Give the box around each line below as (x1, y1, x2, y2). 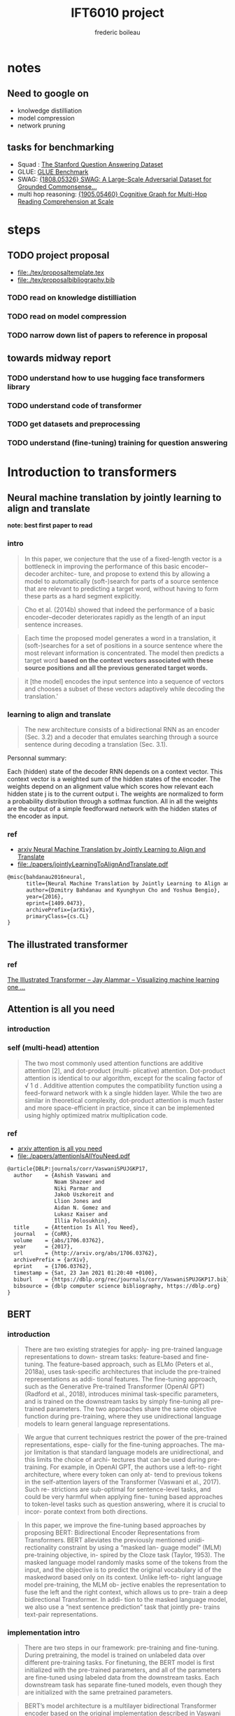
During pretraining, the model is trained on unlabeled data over (24, 1651, 206, 1659)
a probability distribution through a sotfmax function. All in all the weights (7, 797, 218, 806)
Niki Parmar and (54, 1185, 101, 1192)
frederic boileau (94, 28, 141, 36)
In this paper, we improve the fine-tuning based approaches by (24, 1521, 206, 1530)
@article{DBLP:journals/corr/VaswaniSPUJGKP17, (7, 1165, 149, 1172)
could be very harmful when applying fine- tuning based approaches (24, 1493, 223, 1501)
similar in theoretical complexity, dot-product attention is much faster (24, 1096, 224, 1104)
